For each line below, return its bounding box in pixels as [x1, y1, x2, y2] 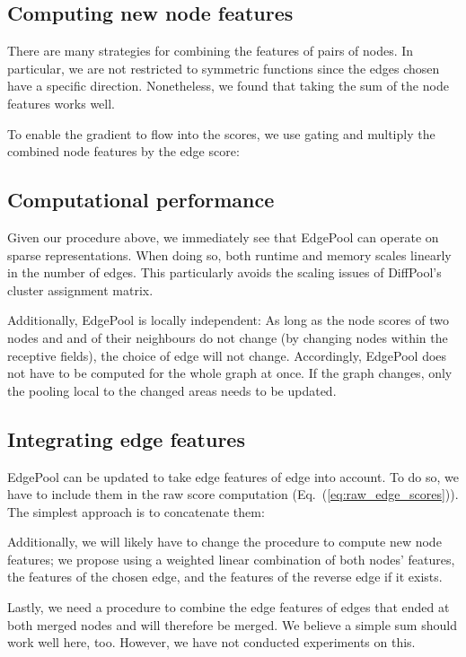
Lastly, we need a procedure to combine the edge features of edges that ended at [7, 598, 450, 617]
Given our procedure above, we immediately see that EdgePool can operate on [7, 227, 439, 246]
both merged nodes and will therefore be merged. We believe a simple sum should [7, 615, 457, 634]
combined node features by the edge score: [7, 142, 240, 161]
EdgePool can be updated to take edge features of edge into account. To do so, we [7, 467, 459, 486]
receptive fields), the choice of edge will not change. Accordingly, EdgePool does [7, 346, 447, 364]
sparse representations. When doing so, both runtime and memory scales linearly [7, 245, 452, 264]
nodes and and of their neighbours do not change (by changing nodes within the [7, 328, 448, 346]
